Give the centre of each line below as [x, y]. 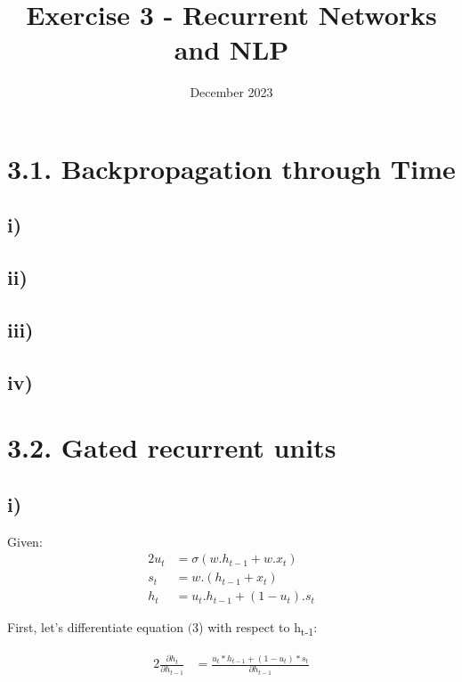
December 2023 [231, 92]
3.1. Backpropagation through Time [231, 168]
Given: [25, 541]
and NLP [231, 49]
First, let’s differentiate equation [95, 627]
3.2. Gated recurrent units [172, 447]
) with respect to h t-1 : [258, 629]
